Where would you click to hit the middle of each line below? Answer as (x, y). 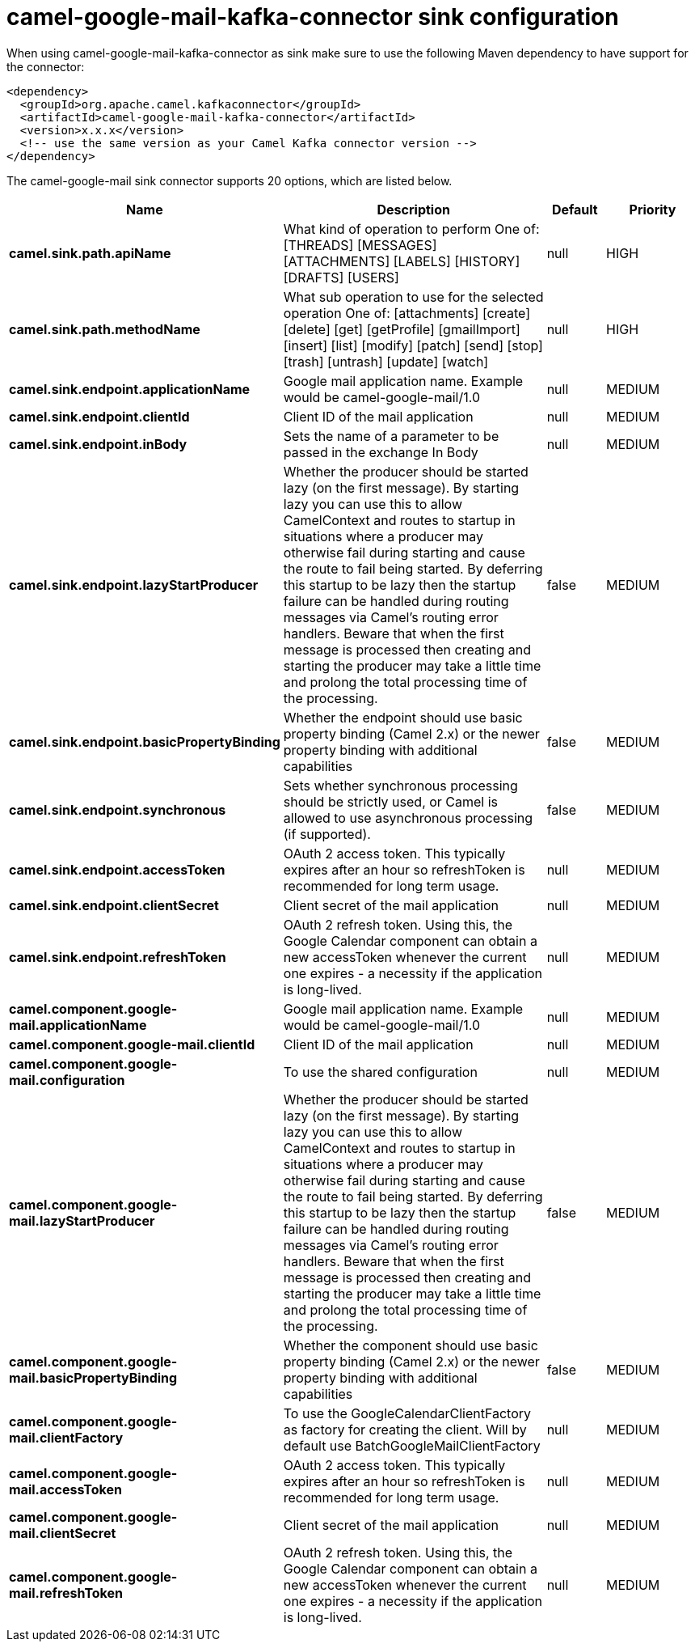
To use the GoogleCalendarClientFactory (407, 1413)
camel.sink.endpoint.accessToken (117, 869)
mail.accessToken (65, 1489)
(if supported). (327, 834)
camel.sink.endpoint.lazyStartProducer (134, 585)
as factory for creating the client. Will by (405, 1429)
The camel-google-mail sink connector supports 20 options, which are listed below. (230, 180)
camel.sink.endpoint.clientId (99, 416)
